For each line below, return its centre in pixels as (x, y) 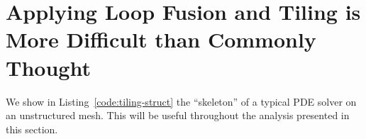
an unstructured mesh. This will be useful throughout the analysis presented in (178, 115)
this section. (32, 129)
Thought (48, 67)
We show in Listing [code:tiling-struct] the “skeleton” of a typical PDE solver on (181, 101)
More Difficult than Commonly (161, 39)
